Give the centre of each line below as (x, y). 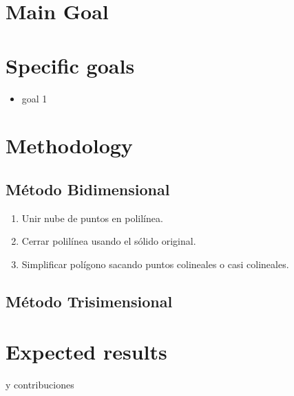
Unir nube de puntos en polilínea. (92, 218)
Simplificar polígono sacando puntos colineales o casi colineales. (155, 264)
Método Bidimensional (88, 189)
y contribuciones (40, 385)
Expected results (86, 352)
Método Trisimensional (89, 301)
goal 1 (34, 98)
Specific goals (70, 65)
